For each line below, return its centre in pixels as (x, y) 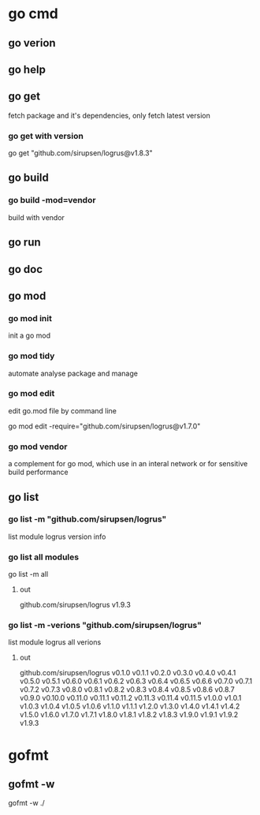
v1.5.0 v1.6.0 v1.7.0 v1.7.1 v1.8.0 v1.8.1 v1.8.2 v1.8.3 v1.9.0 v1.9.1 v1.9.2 (129, 715)
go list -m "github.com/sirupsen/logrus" (87, 519)
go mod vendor (38, 447)
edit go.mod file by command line (62, 410)
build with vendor (37, 217)
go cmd (33, 14)
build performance (38, 472)
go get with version (46, 136)
